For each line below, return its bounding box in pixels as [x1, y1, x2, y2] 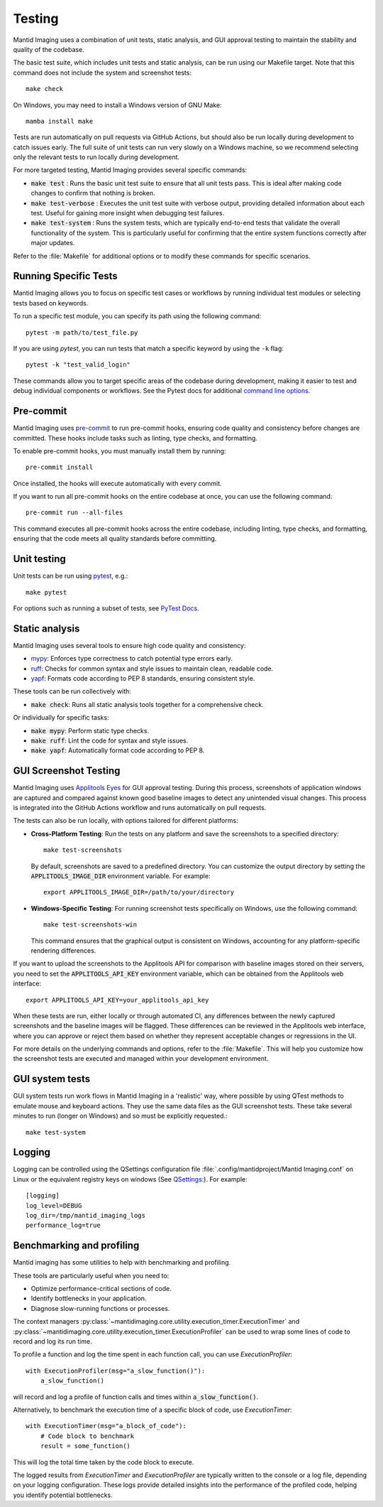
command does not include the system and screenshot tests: [13, 68, 191, 77]
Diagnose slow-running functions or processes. [30, 1304, 170, 1312]
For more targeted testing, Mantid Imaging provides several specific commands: [13, 166, 248, 174]
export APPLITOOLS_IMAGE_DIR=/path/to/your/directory [43, 888, 234, 897]
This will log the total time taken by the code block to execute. [13, 1457, 194, 1467]
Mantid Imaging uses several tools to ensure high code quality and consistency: [13, 641, 246, 649]
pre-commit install [26, 463, 94, 472]
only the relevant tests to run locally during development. [13, 153, 180, 161]
